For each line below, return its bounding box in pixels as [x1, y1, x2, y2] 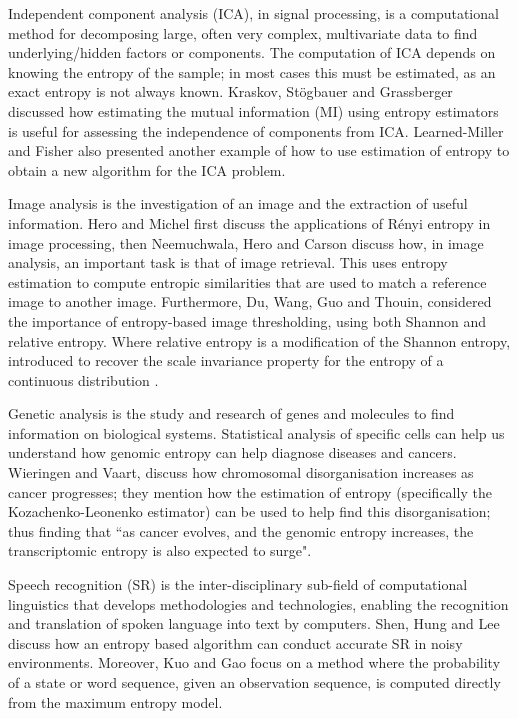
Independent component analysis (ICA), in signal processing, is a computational [8, 3, 499, 23]
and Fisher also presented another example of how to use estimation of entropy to [8, 140, 510, 161]
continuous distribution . [8, 369, 159, 390]
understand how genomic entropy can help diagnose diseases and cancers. [8, 442, 457, 463]
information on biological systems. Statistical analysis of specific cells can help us [8, 422, 505, 443]
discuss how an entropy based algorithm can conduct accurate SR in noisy [8, 632, 463, 653]
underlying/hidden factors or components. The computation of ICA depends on [8, 42, 496, 63]
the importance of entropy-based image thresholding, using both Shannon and [8, 310, 486, 331]
